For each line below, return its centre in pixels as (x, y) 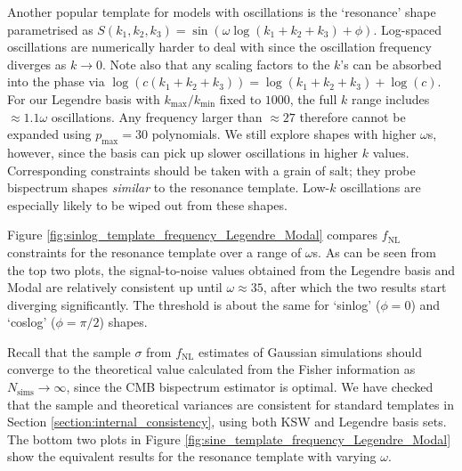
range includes (390, 98)
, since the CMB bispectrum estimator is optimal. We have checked (250, 387)
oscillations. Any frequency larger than (157, 116)
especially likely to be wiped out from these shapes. (147, 204)
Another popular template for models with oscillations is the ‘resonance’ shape (222, 12)
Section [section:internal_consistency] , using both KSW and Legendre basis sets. (227, 422)
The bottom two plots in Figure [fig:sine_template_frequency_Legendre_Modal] (229, 439)
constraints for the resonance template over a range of (154, 252)
